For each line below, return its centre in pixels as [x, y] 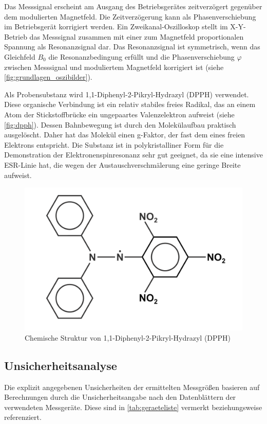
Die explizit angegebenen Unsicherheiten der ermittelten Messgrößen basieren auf [132, 387]
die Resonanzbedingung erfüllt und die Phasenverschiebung [141, 56]
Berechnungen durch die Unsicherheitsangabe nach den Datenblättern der [120, 397]
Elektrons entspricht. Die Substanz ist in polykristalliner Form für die [114, 144]
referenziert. [23, 417]
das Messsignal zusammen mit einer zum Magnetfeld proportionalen [137, 36]
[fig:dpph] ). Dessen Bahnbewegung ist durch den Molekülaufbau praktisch [120, 124]
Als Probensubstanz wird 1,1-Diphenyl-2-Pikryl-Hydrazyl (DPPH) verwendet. [127, 94]
